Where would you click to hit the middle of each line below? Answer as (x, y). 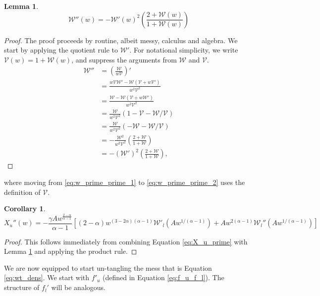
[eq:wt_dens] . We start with (47, 277)
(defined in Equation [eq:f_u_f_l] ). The (163, 277)
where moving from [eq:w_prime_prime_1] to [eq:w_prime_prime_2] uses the (125, 182)
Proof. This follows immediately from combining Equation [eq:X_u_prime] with (126, 241)
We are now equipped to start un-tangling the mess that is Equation (108, 267)
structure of (22, 287)
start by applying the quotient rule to (61, 50)
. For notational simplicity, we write (184, 50)
